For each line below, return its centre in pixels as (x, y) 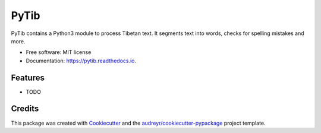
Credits (25, 109)
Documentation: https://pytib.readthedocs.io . (81, 61)
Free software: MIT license (59, 52)
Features (28, 77)
